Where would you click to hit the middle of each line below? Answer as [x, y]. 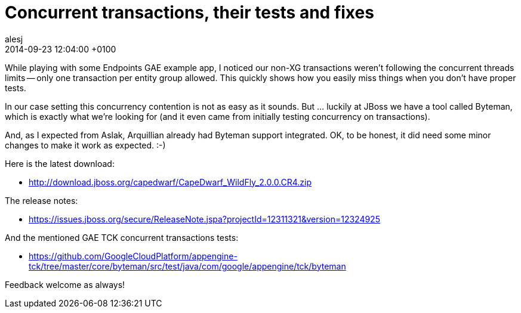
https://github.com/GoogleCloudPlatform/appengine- [133, 256]
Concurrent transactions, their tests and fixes [189, 13]
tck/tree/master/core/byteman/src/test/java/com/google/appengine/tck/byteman [187, 266]
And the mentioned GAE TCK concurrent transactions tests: [122, 237]
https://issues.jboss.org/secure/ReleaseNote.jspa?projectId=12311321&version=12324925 [204, 219]
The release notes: [41, 200]
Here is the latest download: [60, 163]
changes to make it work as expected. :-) [85, 145]
